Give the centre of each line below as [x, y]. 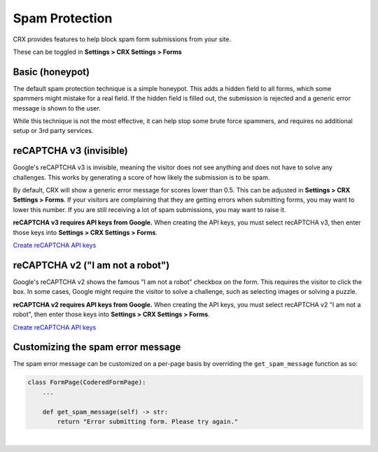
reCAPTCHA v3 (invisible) [71, 151]
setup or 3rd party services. [53, 131]
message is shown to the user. [57, 108]
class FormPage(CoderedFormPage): [87, 382]
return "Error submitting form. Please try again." [148, 421]
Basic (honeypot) [51, 72]
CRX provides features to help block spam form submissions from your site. [122, 39]
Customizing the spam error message [97, 347]
